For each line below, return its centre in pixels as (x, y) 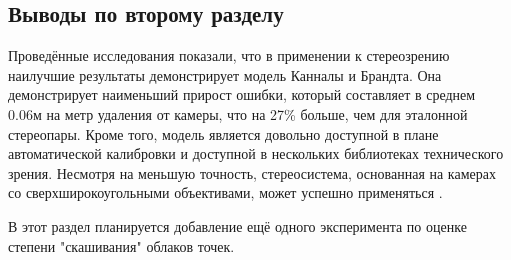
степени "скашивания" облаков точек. (121, 245)
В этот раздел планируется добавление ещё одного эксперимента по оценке (237, 225)
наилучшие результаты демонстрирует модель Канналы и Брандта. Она (225, 74)
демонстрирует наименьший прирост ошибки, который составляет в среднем (242, 94)
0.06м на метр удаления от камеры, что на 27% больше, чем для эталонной (238, 113)
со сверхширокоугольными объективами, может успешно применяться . (225, 192)
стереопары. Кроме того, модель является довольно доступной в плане (223, 133)
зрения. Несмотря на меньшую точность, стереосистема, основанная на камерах (252, 172)
